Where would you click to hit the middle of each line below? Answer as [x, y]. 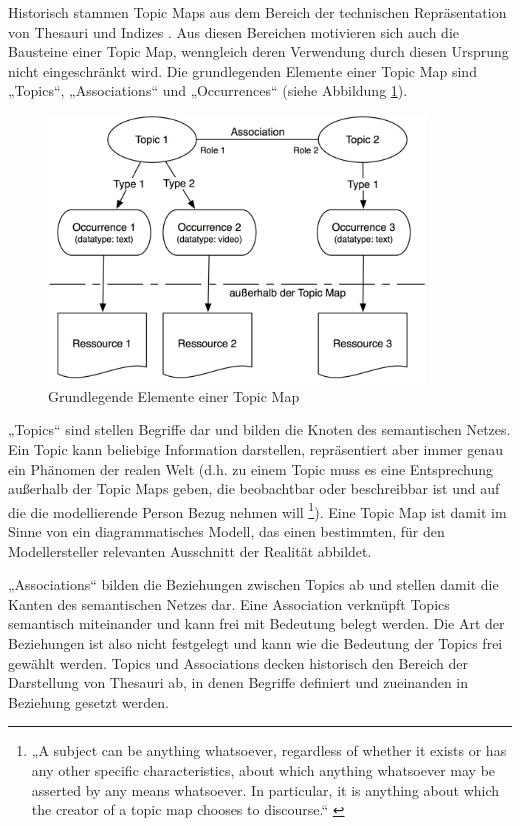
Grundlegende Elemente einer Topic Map [174, 395]
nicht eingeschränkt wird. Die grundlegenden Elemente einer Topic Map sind [242, 70]
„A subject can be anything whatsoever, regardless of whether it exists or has [269, 750]
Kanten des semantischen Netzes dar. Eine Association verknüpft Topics [229, 603]
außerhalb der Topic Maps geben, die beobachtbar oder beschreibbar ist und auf [254, 488]
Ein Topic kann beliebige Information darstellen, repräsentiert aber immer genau [255, 448]
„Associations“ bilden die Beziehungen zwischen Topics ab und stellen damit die [253, 584]
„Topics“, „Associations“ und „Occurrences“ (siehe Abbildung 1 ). [208, 90]
